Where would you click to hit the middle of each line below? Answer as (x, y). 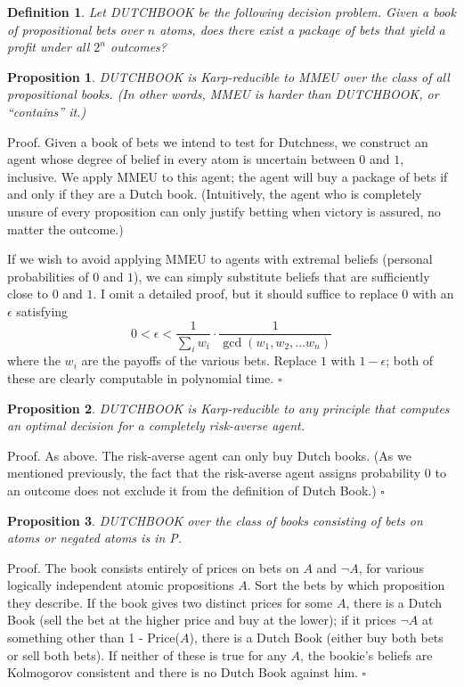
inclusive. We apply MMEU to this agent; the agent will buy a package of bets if (228, 176)
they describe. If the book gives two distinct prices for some (170, 602)
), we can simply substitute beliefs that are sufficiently (282, 276)
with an (433, 294)
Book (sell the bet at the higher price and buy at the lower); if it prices (202, 620)
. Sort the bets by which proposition (346, 585)
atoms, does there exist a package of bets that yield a (302, 29)
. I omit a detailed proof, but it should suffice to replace (245, 294)
